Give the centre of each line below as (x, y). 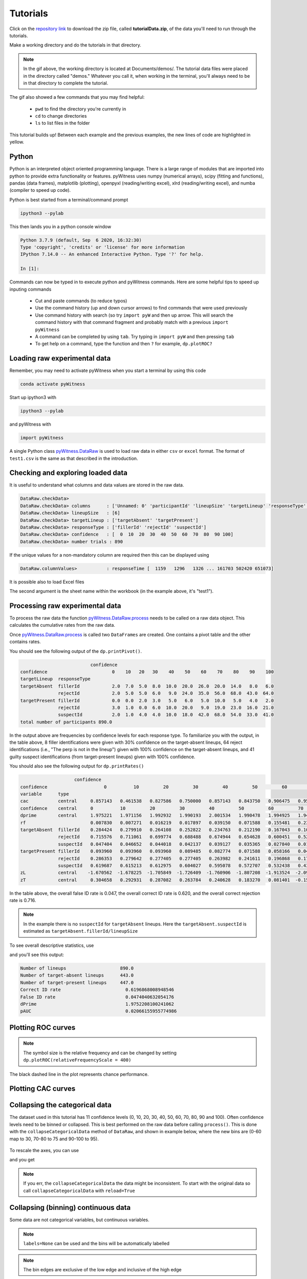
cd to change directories (61, 116)
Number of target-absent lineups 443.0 (77, 975)
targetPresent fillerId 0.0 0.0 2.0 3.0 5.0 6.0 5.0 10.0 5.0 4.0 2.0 (147, 700)
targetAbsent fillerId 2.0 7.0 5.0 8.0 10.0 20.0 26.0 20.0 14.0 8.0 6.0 (147, 686)
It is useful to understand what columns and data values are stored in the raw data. (97, 485)
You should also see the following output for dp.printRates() (77, 766)
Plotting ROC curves (42, 1028)
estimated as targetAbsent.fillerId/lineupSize (81, 931)
